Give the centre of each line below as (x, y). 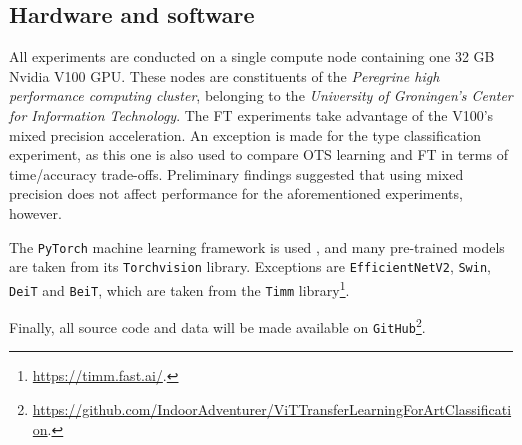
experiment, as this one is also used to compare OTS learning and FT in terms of (258, 154)
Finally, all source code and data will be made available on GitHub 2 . (217, 325)
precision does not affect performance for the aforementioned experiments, (236, 193)
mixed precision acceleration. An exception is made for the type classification (245, 134)
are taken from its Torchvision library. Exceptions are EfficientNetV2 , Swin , (250, 266)
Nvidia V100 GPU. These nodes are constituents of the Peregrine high (224, 75)
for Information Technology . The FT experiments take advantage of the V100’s (251, 114)
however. (35, 212)
